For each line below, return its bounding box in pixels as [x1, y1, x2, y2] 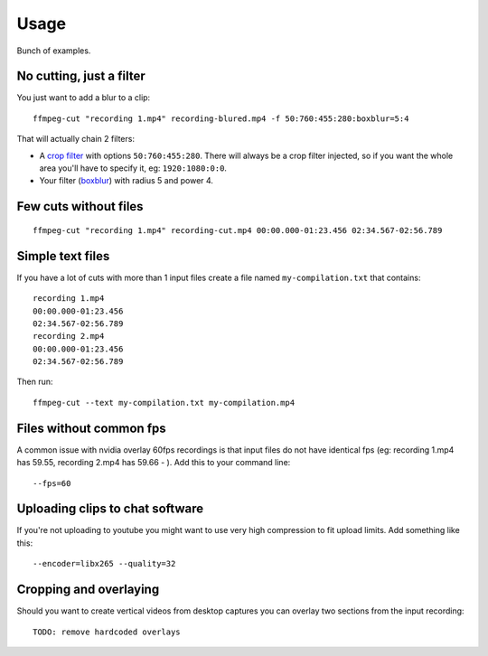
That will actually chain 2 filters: [16, 134, 136, 145]
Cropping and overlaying [16, 582, 160, 597]
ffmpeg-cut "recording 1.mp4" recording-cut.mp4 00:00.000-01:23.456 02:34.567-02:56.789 [33, 225, 443, 235]
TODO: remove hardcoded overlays [33, 626, 181, 637]
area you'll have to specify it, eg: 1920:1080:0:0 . [39, 163, 228, 173]
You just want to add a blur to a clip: [16, 92, 151, 103]
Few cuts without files [16, 199, 144, 214]
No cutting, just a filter [16, 69, 145, 84]
